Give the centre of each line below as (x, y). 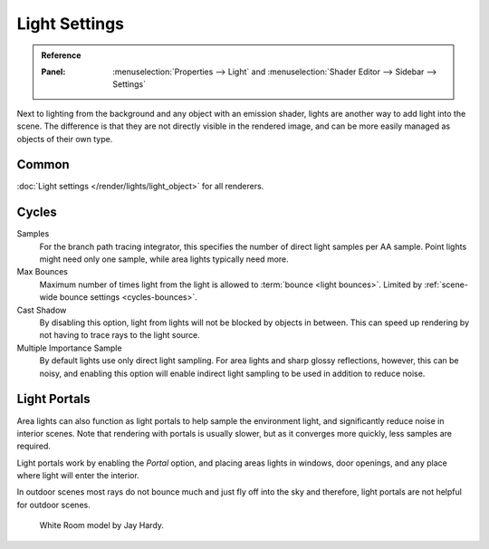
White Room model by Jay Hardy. (102, 525)
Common (43, 164)
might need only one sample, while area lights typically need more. (164, 259)
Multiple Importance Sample (69, 348)
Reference (61, 55)
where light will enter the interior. (78, 476)
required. (34, 446)
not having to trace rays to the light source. (120, 335)
